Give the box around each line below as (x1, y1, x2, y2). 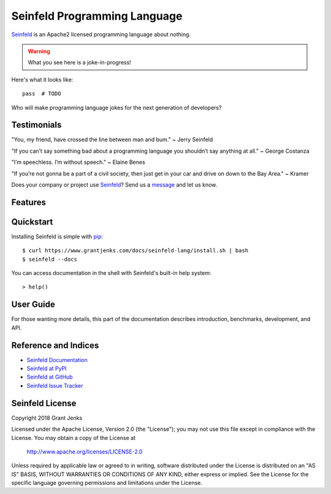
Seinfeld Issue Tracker (26, 382, 83, 389)
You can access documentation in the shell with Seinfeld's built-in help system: (11, 269, 211, 277)
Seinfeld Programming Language (11, 9, 183, 23)
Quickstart (11, 217, 53, 227)
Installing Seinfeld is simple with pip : (11, 233, 104, 240)
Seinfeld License (11, 398, 77, 408)
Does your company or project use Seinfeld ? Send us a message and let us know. (11, 181, 218, 188)
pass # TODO (22, 90, 61, 98)
